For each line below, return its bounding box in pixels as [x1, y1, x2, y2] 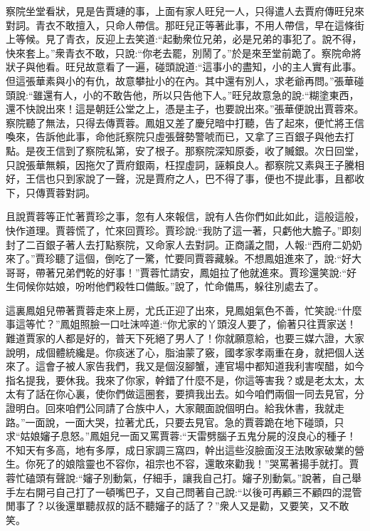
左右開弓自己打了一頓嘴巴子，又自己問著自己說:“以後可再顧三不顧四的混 [15, 484, 352, 499]
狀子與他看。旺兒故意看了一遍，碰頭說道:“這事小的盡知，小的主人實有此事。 [6, 59, 362, 74]
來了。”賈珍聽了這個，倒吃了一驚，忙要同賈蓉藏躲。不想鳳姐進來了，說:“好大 [6, 251, 362, 266]
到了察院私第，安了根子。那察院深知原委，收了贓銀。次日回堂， [65, 143, 364, 158]
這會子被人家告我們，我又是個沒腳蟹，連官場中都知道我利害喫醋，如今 [35, 359, 364, 373]
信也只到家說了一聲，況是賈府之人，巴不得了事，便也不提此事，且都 [35, 171, 354, 186]
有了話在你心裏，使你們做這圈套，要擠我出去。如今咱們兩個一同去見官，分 [15, 386, 364, 401]
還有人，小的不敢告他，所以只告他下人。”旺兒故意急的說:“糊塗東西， [43, 87, 359, 102]
